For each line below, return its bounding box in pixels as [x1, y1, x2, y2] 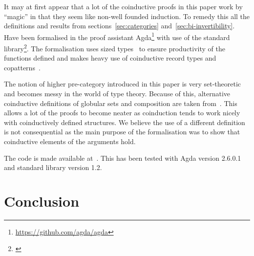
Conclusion [4, 191, 80, 211]
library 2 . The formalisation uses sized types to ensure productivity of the [4, 42, 225, 53]
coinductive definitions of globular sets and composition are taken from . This [4, 98, 237, 108]
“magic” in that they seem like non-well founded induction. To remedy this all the [4, 11, 250, 21]
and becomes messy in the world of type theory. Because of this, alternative [4, 88, 231, 99]
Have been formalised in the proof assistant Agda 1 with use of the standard [4, 30, 230, 42]
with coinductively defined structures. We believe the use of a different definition [4, 117, 245, 127]
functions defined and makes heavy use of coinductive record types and [4, 53, 216, 63]
